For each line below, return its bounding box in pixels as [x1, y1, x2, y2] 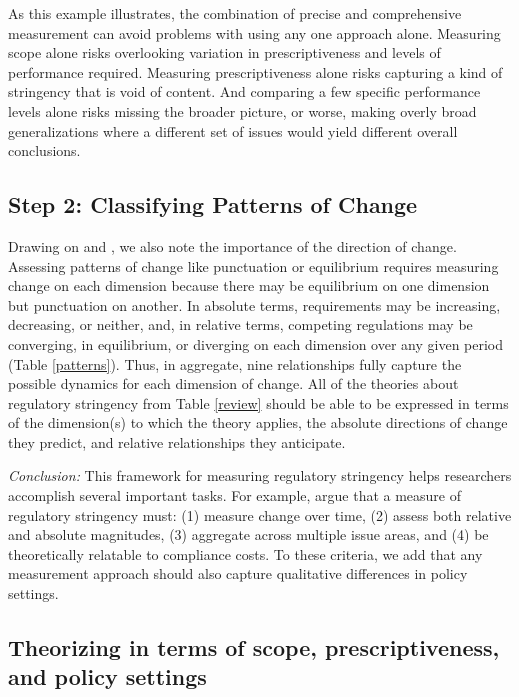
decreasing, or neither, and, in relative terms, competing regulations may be [8, 314, 473, 335]
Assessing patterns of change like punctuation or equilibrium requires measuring [8, 255, 499, 276]
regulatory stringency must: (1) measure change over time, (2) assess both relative [8, 504, 512, 525]
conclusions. [8, 140, 81, 161]
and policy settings [8, 661, 207, 692]
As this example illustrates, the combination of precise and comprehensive [8, 3, 462, 23]
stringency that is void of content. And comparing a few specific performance [8, 81, 481, 102]
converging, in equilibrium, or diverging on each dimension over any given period [8, 333, 504, 354]
